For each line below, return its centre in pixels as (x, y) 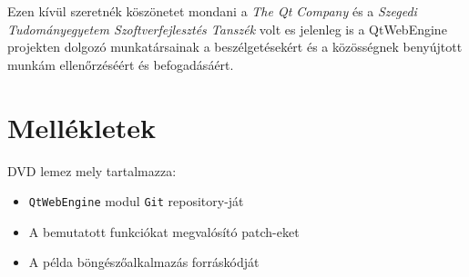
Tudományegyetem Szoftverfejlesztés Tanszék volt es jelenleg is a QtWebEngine (227, 29)
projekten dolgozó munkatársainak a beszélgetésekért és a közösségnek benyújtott (235, 47)
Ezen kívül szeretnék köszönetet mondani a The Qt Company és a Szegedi (212, 11)
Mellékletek (82, 127)
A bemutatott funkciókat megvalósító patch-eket (164, 231)
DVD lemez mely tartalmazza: (92, 170)
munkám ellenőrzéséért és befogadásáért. (121, 64)
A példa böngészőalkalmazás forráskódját (144, 262)
